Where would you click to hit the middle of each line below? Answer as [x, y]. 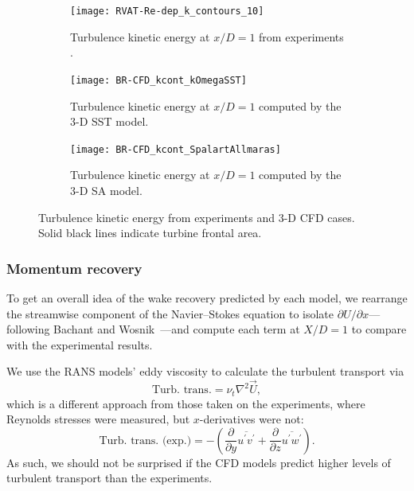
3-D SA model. [106, 190]
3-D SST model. [109, 121]
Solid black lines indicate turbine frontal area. [150, 233]
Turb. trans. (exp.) [145, 440]
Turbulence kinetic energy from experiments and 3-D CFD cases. [197, 217]
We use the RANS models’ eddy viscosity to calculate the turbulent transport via [205, 371]
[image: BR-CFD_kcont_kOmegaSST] [158, 80]
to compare [379, 329]
